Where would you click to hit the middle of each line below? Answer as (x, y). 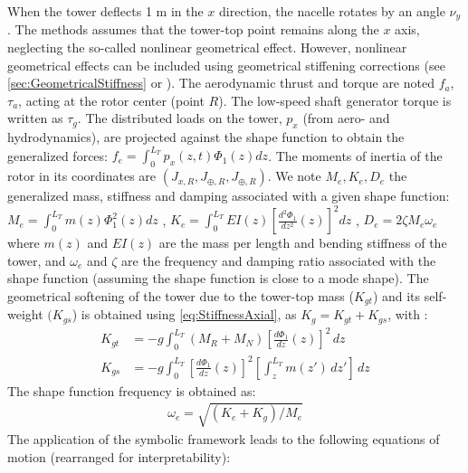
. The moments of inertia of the (355, 155)
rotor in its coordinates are (82, 176)
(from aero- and (346, 118)
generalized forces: (57, 155)
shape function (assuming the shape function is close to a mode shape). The (218, 278)
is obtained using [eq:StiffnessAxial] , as (189, 314)
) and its (396, 295)
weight (25, 314)
